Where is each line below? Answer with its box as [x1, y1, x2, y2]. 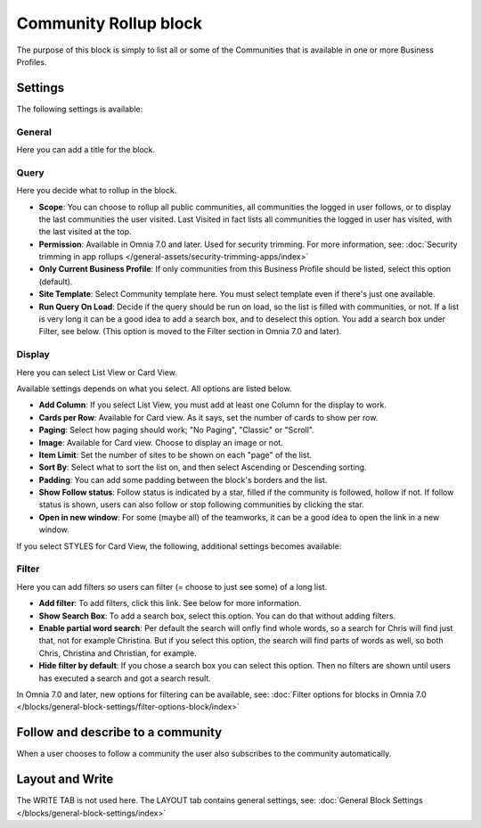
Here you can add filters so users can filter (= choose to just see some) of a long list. [16, 581, 328, 592]
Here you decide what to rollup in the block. [16, 185, 177, 196]
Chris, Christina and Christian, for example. [38, 647, 197, 659]
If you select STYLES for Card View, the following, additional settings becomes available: [16, 540, 342, 552]
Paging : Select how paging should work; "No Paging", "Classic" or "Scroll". [38, 424, 315, 436]
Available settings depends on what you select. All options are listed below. [16, 383, 292, 394]
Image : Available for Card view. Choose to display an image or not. [38, 437, 284, 447]
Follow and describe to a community [16, 725, 223, 740]
